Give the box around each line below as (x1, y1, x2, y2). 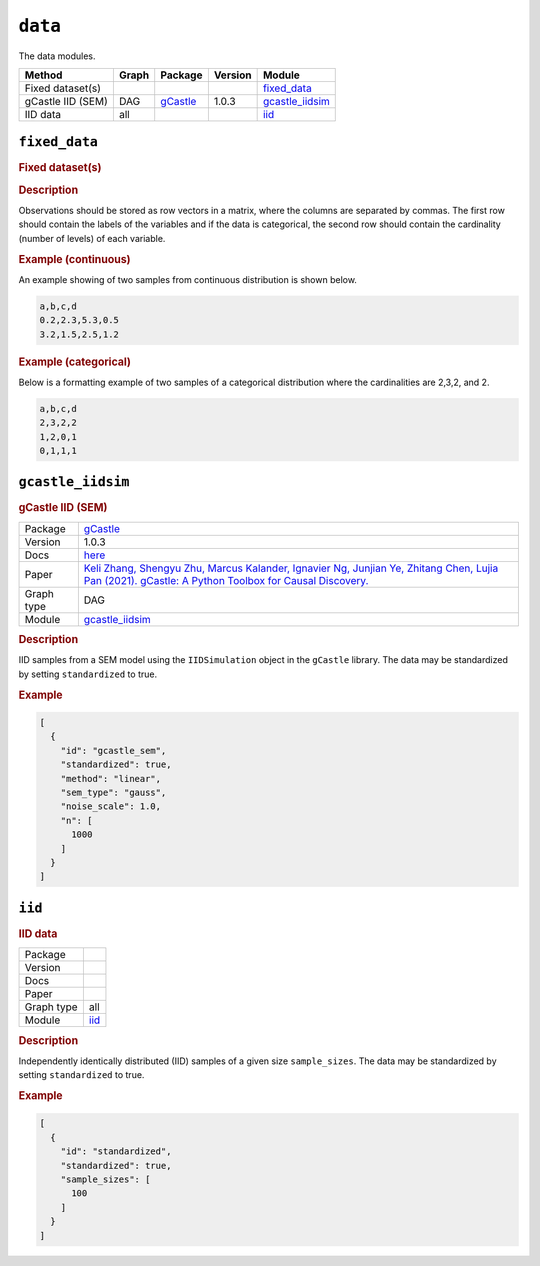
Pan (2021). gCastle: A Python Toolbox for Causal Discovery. (83, 573, 369, 587)
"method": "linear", (60, 773, 162, 784)
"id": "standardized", (60, 1146, 172, 1157)
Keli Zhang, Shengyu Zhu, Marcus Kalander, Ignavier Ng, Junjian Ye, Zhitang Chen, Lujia (83, 561, 499, 575)
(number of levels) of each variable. (18, 232, 166, 244)
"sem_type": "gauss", (60, 787, 167, 798)
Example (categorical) (18, 355, 132, 369)
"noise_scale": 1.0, (60, 801, 162, 812)
